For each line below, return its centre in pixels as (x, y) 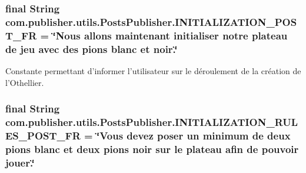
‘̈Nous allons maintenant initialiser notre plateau (170, 35)
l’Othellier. (25, 82)
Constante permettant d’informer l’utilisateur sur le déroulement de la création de (153, 70)
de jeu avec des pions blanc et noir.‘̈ (92, 49)
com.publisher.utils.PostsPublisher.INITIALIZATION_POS (151, 21)
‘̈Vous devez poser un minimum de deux (193, 135)
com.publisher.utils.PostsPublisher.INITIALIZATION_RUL (152, 122)
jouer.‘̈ (20, 162)
